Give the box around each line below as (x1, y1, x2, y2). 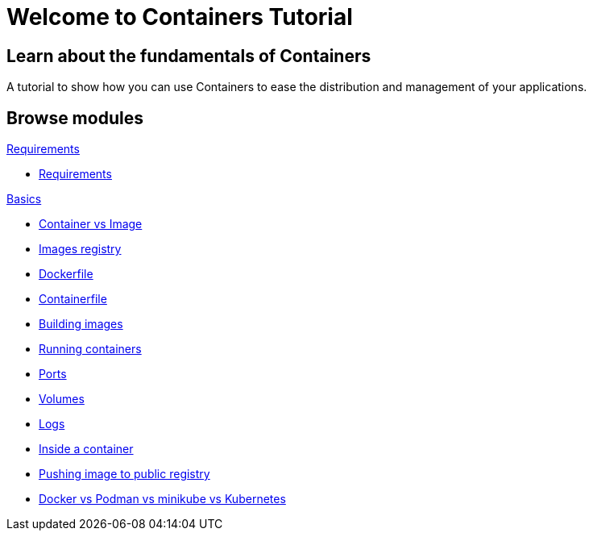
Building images (39, 317, 123, 331)
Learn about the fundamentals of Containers (6, 45, 371, 66)
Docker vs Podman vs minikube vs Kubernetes (39, 492, 286, 506)
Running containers (39, 342, 142, 356)
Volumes (39, 392, 85, 406)
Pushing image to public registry (39, 467, 210, 481)
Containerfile (39, 292, 107, 306)
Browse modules (6, 107, 143, 128)
